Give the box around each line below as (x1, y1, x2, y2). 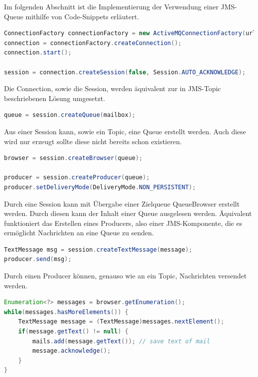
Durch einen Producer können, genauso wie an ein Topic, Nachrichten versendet (4, 270, 247, 281)
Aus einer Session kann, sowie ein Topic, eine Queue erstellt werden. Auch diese (4, 126, 246, 136)
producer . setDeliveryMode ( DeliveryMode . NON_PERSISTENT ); (4, 183, 196, 191)
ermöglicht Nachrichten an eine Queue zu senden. (4, 227, 154, 238)
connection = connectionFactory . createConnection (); (4, 39, 182, 47)
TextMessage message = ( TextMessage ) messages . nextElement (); (18, 318, 224, 325)
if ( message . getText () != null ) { (18, 328, 129, 335)
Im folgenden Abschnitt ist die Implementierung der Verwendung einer (4, 1, 219, 11)
